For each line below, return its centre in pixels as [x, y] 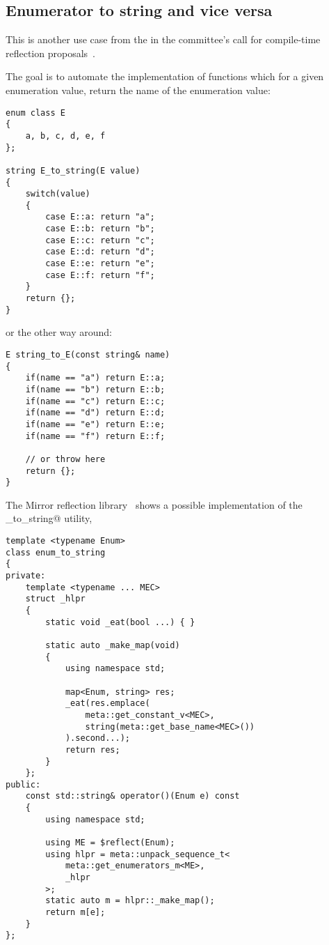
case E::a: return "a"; [100, 217]
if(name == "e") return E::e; [95, 424]
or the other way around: [59, 332]
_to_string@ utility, [49, 518]
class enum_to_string [56, 552]
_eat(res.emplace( [107, 704]
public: [23, 784]
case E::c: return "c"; [100, 240]
